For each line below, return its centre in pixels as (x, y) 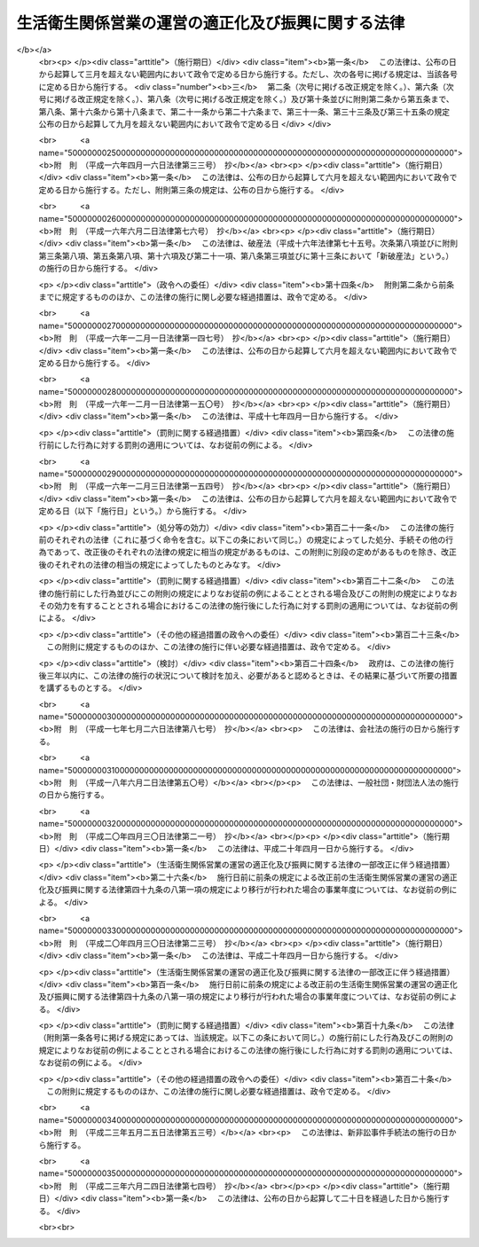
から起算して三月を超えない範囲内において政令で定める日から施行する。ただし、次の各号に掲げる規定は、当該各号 (248, 75)
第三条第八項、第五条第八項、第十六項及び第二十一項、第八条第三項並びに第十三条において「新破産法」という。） (246, 255)
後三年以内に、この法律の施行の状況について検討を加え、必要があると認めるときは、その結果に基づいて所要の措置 (248, 675)
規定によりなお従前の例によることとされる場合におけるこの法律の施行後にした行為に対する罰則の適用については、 (248, 1050)
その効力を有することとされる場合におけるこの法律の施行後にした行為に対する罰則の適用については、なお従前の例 (248, 605)
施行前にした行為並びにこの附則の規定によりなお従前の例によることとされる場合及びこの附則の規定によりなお (255, 593)
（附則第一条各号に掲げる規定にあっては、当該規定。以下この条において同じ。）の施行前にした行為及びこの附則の (246, 1038)
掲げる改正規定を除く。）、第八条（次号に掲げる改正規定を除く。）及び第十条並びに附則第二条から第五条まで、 (254, 99)
